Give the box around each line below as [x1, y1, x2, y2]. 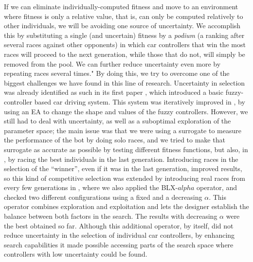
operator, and [197, 182, 237, 192]
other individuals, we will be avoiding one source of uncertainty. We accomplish [4, 20, 241, 31]
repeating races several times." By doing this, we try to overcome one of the [4, 68, 230, 78]
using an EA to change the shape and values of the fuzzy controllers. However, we [4, 106, 248, 116]
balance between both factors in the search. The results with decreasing [4, 211, 217, 221]
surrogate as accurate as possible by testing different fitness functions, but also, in [4, 144, 248, 154]
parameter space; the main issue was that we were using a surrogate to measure [4, 125, 241, 135]
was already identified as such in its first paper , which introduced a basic [4, 87, 223, 97]
